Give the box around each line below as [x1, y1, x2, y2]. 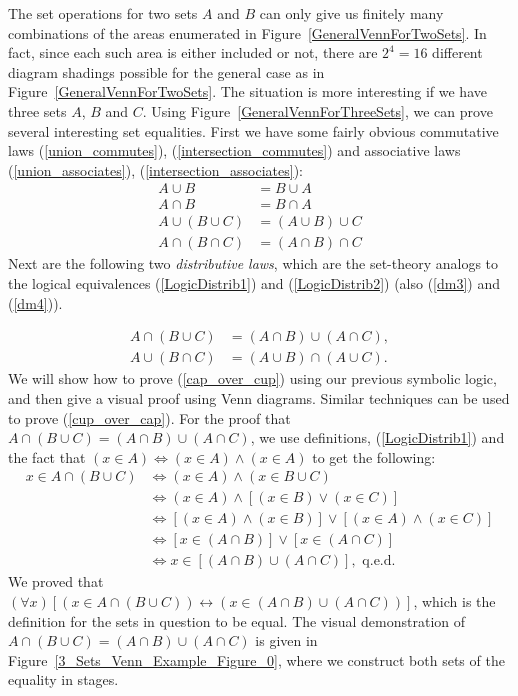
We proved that [8, 571, 104, 592]
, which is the [413, 591, 496, 612]
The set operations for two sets [8, 3, 198, 23]
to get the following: [312, 446, 436, 467]
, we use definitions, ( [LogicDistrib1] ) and [250, 427, 505, 448]
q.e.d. [362, 554, 396, 569]
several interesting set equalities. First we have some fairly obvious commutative [8, 120, 499, 141]
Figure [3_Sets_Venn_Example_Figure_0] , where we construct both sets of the [8, 649, 505, 670]
